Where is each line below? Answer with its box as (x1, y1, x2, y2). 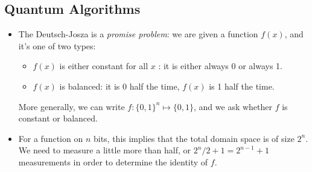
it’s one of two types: (18, 39, 96, 52)
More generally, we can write (18, 100, 125, 112)
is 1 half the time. (209, 79, 275, 92)
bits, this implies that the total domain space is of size (93, 132, 294, 144)
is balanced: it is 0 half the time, (59, 79, 180, 92)
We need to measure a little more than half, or (18, 144, 191, 156)
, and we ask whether (194, 100, 273, 112)
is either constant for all (59, 60, 148, 72)
